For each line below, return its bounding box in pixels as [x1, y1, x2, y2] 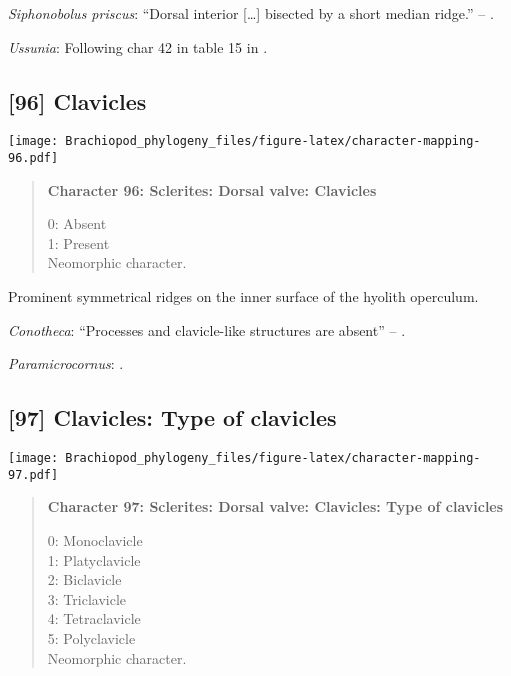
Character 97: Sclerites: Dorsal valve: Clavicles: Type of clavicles [47, 496, 504, 517]
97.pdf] [8, 467, 59, 482]
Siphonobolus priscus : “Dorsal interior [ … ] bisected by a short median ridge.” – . [8, 3, 494, 23]
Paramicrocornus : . [8, 353, 124, 374]
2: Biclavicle [47, 569, 122, 590]
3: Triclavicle [47, 588, 127, 609]
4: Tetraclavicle [47, 608, 141, 629]
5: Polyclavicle [47, 627, 136, 648]
